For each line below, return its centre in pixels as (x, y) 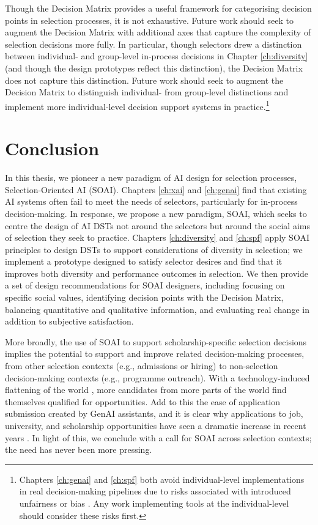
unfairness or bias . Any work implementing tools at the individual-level (154, 503)
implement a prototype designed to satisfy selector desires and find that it (144, 261)
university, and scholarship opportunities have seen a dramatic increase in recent (156, 425)
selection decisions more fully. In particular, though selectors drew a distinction (153, 44)
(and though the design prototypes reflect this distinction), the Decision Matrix (154, 68)
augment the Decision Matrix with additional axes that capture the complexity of (158, 32)
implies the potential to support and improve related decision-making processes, (155, 354)
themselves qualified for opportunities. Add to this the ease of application (143, 401)
